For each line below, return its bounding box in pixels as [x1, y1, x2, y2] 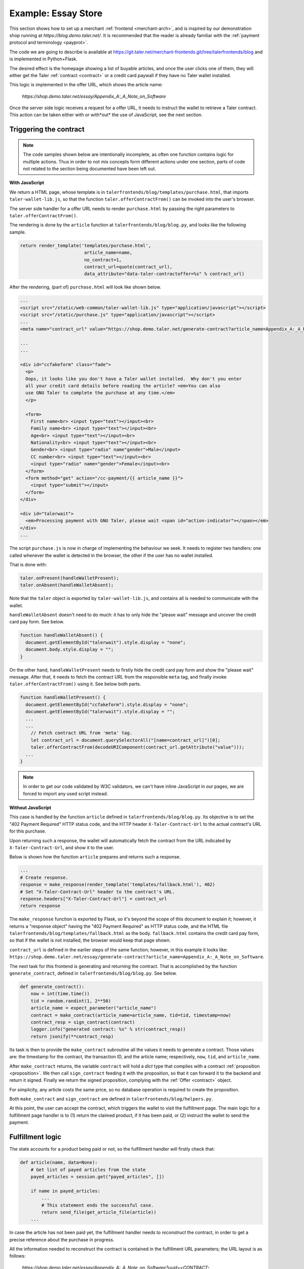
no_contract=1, [84, 257, 122, 262]
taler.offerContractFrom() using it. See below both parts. [9, 681, 141, 687]
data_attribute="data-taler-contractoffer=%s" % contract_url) [84, 271, 245, 277]
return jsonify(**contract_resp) [30, 1033, 114, 1039]
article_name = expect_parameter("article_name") [30, 1005, 157, 1011]
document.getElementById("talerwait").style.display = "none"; [25, 640, 186, 645]
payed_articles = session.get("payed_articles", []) [30, 1174, 165, 1180]
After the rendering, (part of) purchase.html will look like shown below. [9, 284, 162, 290]
